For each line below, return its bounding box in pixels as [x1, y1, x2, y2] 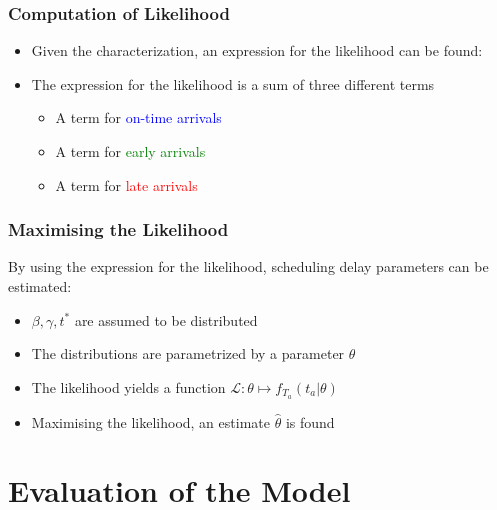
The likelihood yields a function [31, 376, 226, 397]
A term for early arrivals [55, 141, 206, 161]
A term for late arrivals [55, 174, 198, 195]
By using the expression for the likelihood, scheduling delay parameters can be [8, 256, 489, 277]
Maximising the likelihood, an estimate [31, 411, 270, 432]
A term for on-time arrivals [55, 107, 222, 128]
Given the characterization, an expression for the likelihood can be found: [31, 40, 483, 61]
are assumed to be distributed [74, 309, 258, 330]
